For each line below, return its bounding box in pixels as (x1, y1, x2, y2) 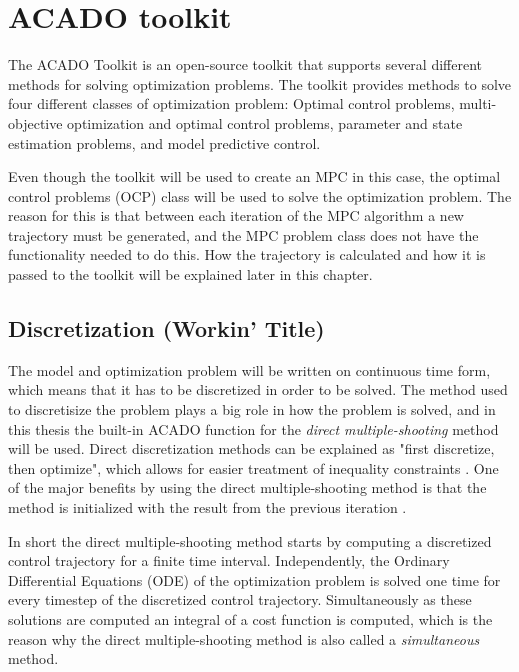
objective (8, 112, 63, 133)
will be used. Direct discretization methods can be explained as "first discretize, (8, 438, 495, 459)
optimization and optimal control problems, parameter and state (67, 112, 463, 133)
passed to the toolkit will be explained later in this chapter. (8, 264, 373, 285)
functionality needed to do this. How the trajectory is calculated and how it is (8, 244, 486, 265)
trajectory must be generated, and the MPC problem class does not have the (8, 224, 479, 245)
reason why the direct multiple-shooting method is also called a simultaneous (8, 628, 480, 649)
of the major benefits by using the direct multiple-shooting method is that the (8, 477, 487, 498)
